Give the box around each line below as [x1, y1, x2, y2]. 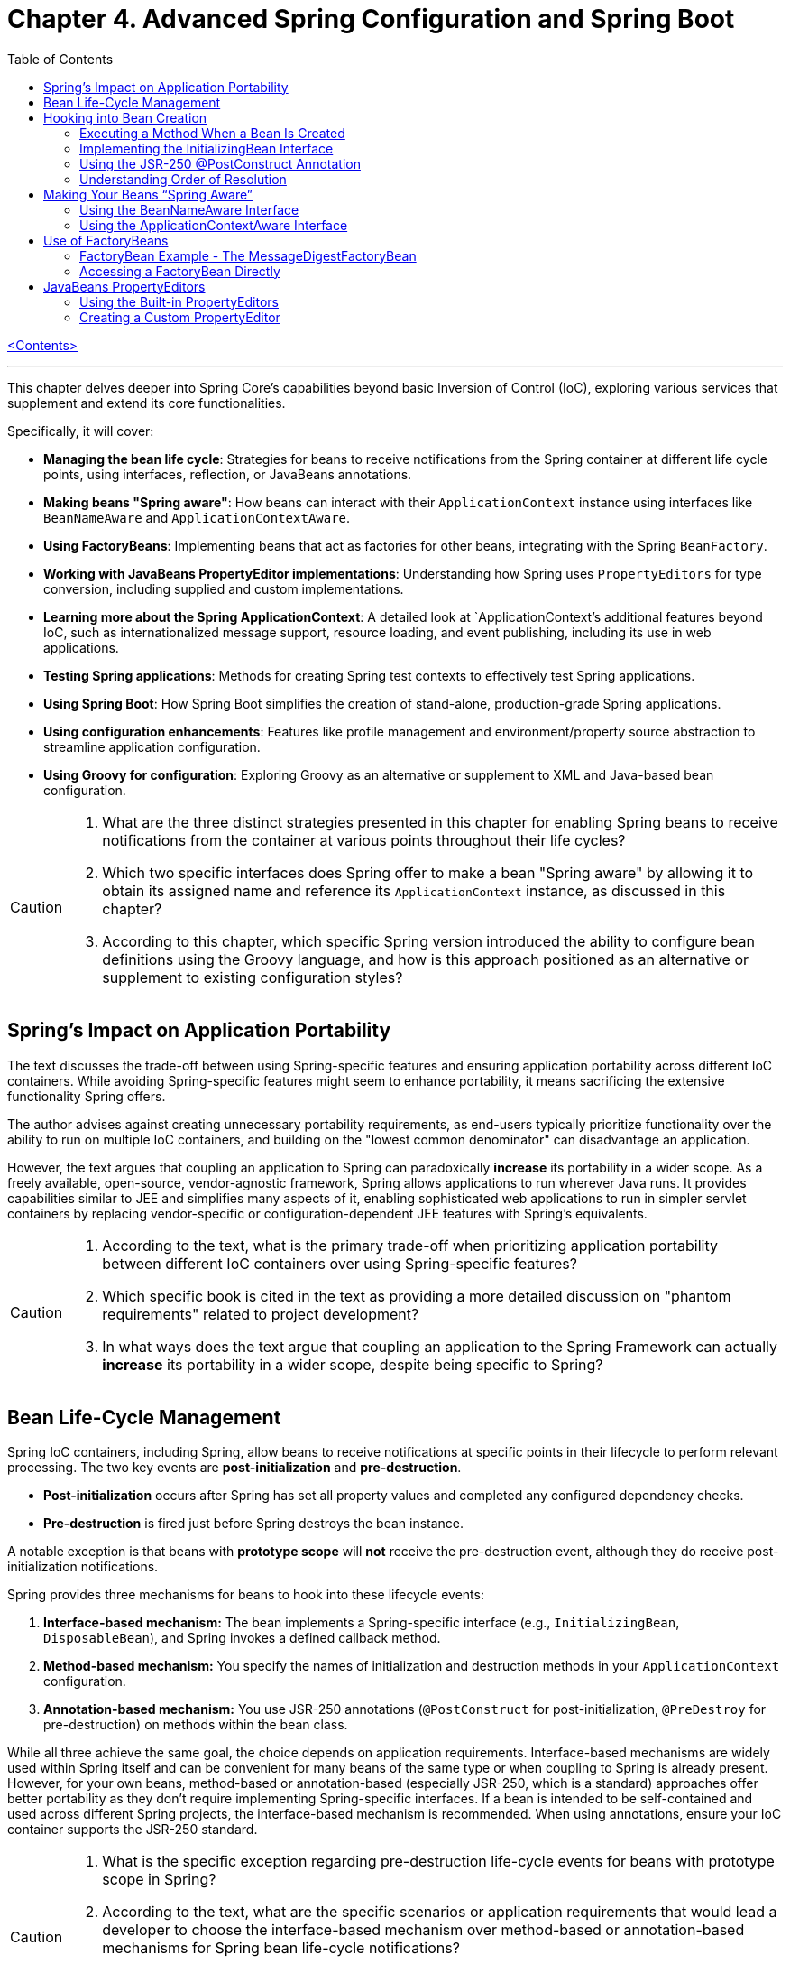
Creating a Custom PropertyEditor [79, 309, 280, 325]
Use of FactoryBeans [43, 232, 169, 248]
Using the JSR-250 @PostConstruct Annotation [79, 155, 361, 171]
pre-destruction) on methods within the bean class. [43, 1717, 348, 1733]
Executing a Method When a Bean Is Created [79, 125, 345, 141]
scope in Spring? [102, 1870, 216, 1889]
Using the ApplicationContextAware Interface [79, 217, 348, 233]
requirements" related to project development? [102, 1304, 419, 1323]
